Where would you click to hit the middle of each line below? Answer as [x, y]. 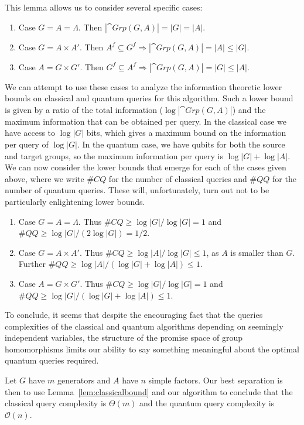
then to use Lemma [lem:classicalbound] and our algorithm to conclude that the [149, 391]
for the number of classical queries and [178, 178]
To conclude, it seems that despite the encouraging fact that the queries [134, 315]
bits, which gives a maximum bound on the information [186, 133]
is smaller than [257, 252]
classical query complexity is [56, 403]
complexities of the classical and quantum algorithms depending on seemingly [144, 326]
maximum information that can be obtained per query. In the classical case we [146, 121]
